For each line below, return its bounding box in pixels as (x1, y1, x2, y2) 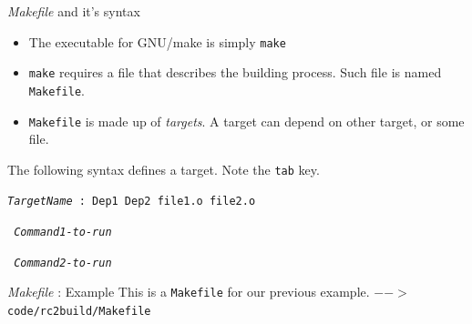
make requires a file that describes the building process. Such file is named (28, 63, 442, 82)
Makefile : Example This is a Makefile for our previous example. (7, 282, 370, 301)
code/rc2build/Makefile (7, 305, 151, 319)
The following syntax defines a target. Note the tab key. (7, 159, 320, 178)
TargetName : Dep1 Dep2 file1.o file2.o (7, 195, 256, 208)
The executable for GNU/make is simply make (28, 32, 286, 51)
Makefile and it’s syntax (7, 2, 140, 20)
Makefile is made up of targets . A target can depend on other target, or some (28, 111, 465, 130)
